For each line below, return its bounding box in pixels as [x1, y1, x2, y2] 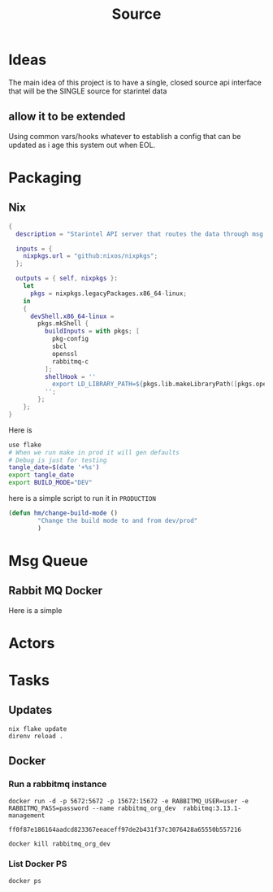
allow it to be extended [8, 110, 126, 124]
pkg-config [51, 335, 89, 343]
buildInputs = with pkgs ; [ [44, 327, 140, 336]
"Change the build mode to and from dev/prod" [37, 516, 198, 524]
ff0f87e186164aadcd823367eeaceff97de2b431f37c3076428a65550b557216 [8, 825, 242, 833]
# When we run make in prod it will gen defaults [8, 448, 180, 456]
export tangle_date [8, 471, 75, 480]
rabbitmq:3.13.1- [182, 804, 242, 812]
